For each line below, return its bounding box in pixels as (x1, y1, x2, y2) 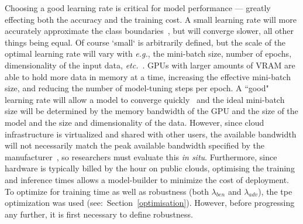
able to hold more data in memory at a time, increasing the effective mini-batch (5, 70, 291, 82)
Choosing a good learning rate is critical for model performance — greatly (5, 2, 271, 13)
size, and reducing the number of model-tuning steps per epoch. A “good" (5, 82, 269, 94)
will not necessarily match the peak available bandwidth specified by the (5, 139, 264, 151)
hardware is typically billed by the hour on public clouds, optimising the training (5, 162, 295, 174)
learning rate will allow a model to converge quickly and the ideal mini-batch (5, 93, 285, 105)
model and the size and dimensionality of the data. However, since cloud (5, 116, 264, 128)
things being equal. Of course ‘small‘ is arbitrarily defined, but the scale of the (5, 36, 286, 48)
